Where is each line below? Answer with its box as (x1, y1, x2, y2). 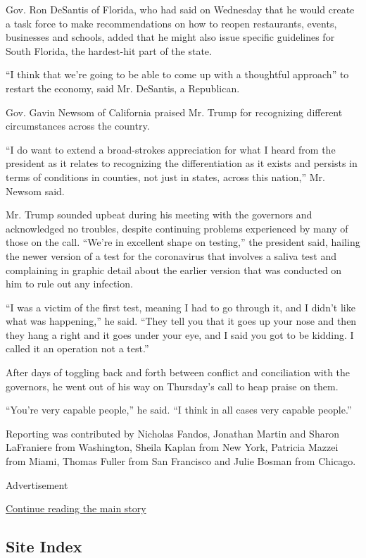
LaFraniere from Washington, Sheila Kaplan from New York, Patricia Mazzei (6, 440, 339, 454)
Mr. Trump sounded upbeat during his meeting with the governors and (6, 207, 313, 222)
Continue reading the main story (6, 501, 146, 516)
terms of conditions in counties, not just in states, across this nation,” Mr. (6, 169, 325, 184)
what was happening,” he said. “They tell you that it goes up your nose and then (6, 314, 357, 328)
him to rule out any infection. (6, 276, 133, 291)
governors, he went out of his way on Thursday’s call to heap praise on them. (6, 378, 339, 393)
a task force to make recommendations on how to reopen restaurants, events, (6, 15, 337, 30)
